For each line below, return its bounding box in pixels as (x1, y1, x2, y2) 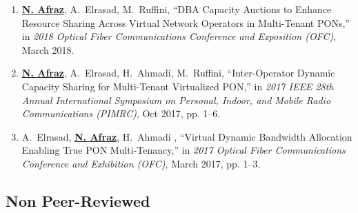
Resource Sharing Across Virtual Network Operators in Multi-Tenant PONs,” (21, 15, 350, 30)
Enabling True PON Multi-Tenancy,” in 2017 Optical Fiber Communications (21, 143, 346, 157)
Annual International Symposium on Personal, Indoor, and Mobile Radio (21, 92, 331, 107)
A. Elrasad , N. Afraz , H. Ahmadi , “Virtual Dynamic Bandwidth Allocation (21, 129, 352, 143)
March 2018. (21, 42, 74, 57)
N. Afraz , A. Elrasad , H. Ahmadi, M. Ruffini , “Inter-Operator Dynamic (21, 65, 335, 80)
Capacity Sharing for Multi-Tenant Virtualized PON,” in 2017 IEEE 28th (21, 79, 334, 93)
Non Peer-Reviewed (6, 190, 150, 211)
